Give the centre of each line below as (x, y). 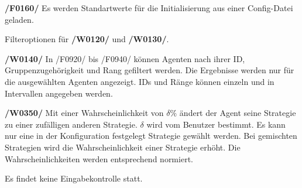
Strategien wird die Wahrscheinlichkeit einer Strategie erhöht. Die (123, 147)
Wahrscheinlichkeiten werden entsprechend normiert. (99, 158)
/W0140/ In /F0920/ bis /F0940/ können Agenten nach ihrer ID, (125, 58)
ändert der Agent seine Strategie (238, 113)
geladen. (19, 19)
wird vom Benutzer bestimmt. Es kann (216, 124)
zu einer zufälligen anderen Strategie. (71, 124)
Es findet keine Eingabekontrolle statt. (74, 178)
